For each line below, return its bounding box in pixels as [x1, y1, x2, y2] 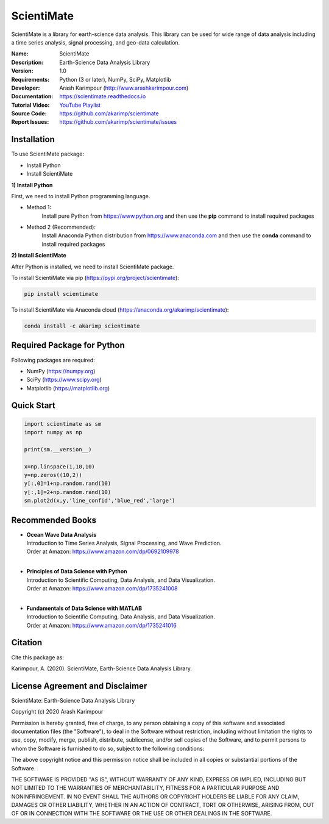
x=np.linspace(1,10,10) [24, 463, 96, 470]
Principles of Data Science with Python [26, 568, 127, 575]
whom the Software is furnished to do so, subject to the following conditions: [11, 745, 205, 752]
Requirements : [11, 76, 50, 83]
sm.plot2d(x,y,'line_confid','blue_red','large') [24, 497, 175, 504]
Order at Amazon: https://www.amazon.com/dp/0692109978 [26, 548, 179, 555]
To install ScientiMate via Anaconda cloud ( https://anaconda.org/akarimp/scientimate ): [11, 306, 229, 313]
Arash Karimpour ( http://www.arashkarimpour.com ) [59, 84, 189, 91]
